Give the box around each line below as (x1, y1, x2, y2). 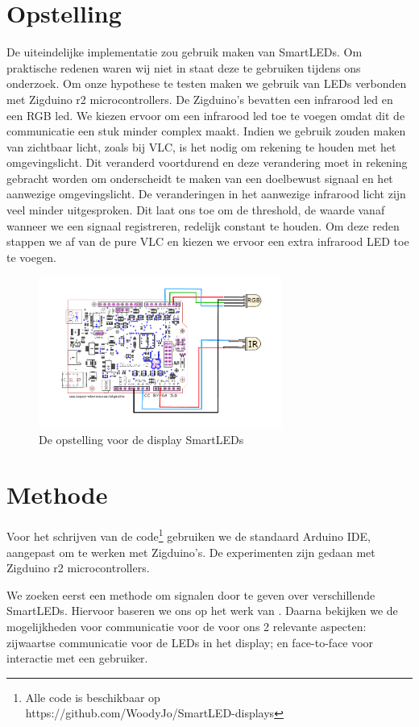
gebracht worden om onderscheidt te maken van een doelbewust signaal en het (6, 169, 393, 186)
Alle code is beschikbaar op (25, 688, 160, 705)
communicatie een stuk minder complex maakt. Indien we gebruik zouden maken (6, 123, 406, 139)
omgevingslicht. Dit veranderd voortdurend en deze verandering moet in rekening (6, 154, 408, 171)
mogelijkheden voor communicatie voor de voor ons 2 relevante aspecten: (6, 617, 367, 634)
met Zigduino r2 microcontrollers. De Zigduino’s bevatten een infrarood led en (6, 90, 393, 107)
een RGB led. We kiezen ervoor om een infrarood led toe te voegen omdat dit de (6, 106, 405, 123)
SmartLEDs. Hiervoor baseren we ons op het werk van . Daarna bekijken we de (6, 602, 398, 619)
